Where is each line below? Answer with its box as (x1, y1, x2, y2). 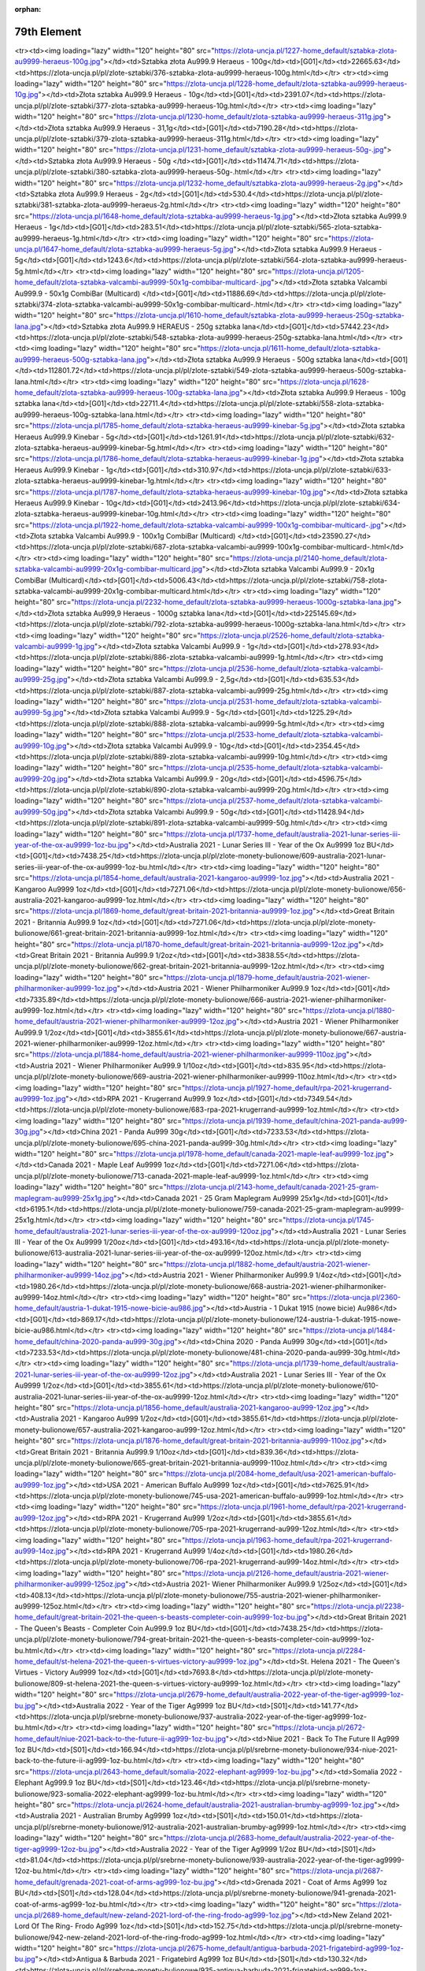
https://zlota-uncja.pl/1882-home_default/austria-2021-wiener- (166, 1259, 371, 1269)
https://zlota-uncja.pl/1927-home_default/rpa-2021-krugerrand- (185, 1082, 393, 1092)
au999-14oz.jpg (14, 1546, 66, 1556)
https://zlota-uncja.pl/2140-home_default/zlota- (232, 553, 388, 563)
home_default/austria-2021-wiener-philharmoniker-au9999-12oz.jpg (14, 1017, 237, 1026)
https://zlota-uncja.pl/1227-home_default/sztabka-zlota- (214, 46, 397, 55)
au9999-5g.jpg (14, 708, 64, 717)
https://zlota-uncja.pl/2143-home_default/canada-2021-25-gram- (166, 1183, 379, 1192)
